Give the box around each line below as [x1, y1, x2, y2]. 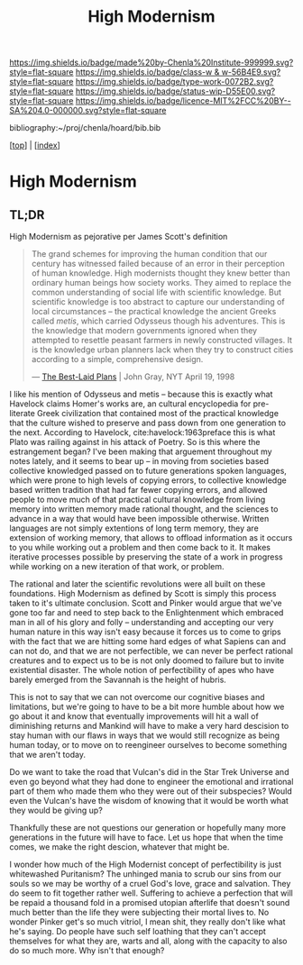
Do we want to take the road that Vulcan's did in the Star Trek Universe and [9, 767, 289, 778]
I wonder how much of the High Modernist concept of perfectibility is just [9, 859, 282, 870]
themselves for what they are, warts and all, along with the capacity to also [9, 935, 288, 947]
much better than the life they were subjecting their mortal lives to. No [9, 907, 270, 918]
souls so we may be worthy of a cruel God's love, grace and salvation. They [9, 879, 291, 889]
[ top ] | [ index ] [9, 140, 60, 150]
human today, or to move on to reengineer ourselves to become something [9, 740, 288, 751]
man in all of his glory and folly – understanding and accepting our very [9, 617, 274, 628]
